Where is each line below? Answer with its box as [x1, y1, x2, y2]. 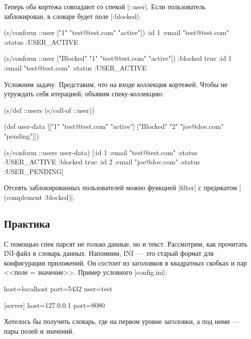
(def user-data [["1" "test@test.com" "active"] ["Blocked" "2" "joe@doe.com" [4, 121, 224, 131]
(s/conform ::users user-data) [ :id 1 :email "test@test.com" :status [4, 147, 198, 157]
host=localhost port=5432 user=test [4, 284, 112, 294]
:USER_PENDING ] [4, 166, 64, 176]
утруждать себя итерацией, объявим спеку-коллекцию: [4, 89, 164, 99]
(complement [4, 192, 42, 202]
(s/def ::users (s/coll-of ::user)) [4, 105, 95, 115]
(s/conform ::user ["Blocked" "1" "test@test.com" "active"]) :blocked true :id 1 [4, 53, 232, 63]
